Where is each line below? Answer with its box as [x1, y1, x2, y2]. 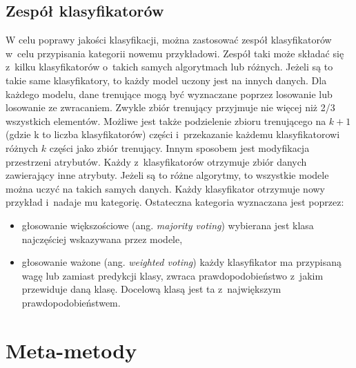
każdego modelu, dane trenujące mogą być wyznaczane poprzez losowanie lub [6, 86, 333, 101]
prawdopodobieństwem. [21, 295, 121, 309]
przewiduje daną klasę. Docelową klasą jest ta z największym [21, 282, 281, 296]
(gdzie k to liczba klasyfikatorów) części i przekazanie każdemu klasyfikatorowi [6, 127, 340, 142]
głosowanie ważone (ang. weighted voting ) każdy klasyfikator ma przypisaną [21, 255, 342, 269]
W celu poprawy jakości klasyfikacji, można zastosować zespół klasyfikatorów [6, 32, 332, 47]
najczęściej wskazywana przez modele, [21, 231, 183, 246]
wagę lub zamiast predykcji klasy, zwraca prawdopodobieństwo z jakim [21, 268, 324, 282]
